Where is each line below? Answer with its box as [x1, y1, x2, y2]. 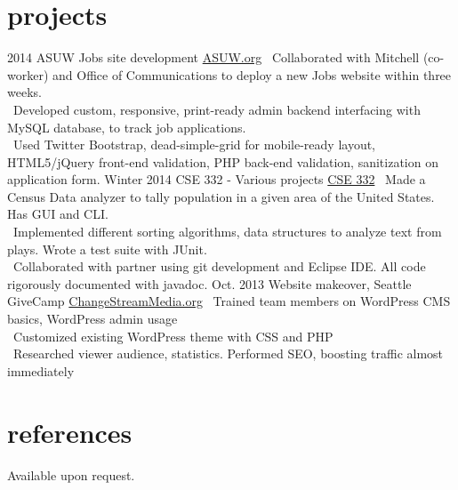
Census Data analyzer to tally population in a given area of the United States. [7, 187, 435, 205]
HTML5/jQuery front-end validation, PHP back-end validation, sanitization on [7, 152, 438, 171]
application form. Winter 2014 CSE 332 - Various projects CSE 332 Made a [7, 170, 426, 189]
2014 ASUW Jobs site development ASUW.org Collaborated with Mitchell [7, 48, 420, 67]
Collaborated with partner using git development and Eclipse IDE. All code [12, 257, 426, 276]
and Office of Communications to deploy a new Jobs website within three [52, 65, 452, 84]
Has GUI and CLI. [7, 205, 108, 223]
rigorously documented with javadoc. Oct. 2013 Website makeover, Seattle [7, 274, 412, 293]
